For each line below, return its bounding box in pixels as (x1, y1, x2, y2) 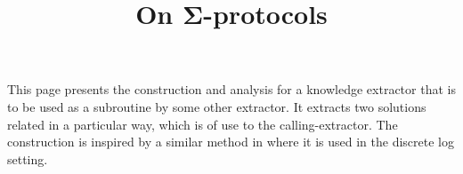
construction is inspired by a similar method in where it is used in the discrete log (7, 132, 454, 151)
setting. (7, 149, 48, 168)
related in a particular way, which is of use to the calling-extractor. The (7, 115, 398, 133)
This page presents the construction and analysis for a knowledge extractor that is (7, 80, 456, 99)
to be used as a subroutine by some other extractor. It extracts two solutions (7, 97, 426, 115)
